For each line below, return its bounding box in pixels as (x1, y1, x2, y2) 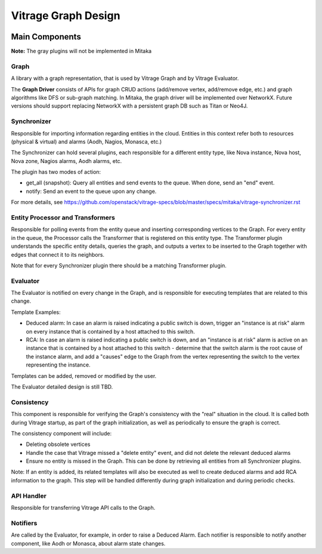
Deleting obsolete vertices (26, 441, 91, 448)
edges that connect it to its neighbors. (11, 251, 104, 258)
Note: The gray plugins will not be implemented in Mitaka (11, 48, 152, 55)
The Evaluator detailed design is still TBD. (11, 383, 113, 390)
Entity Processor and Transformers (11, 214, 116, 222)
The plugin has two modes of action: (11, 168, 101, 176)
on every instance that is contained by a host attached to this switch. (26, 328, 195, 335)
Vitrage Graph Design (11, 9, 120, 22)
